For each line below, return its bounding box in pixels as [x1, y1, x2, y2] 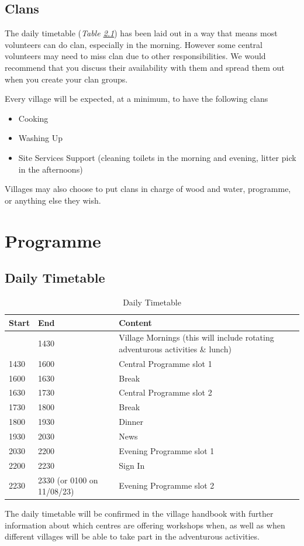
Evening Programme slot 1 [119, 444, 215, 456]
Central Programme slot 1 [119, 357, 212, 369]
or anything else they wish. [5, 194, 101, 206]
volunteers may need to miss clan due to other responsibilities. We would [5, 50, 266, 62]
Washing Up [18, 132, 63, 144]
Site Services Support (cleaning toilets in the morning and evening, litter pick [18, 151, 296, 163]
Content [119, 316, 152, 328]
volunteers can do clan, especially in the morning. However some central [5, 38, 262, 50]
